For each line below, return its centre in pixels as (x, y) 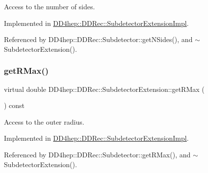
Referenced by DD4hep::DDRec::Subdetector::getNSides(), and (98, 39)
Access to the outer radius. (44, 121)
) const (14, 105)
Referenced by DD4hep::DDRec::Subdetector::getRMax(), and (97, 154)
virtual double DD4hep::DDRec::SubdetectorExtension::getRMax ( (104, 89)
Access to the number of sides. (50, 6)
